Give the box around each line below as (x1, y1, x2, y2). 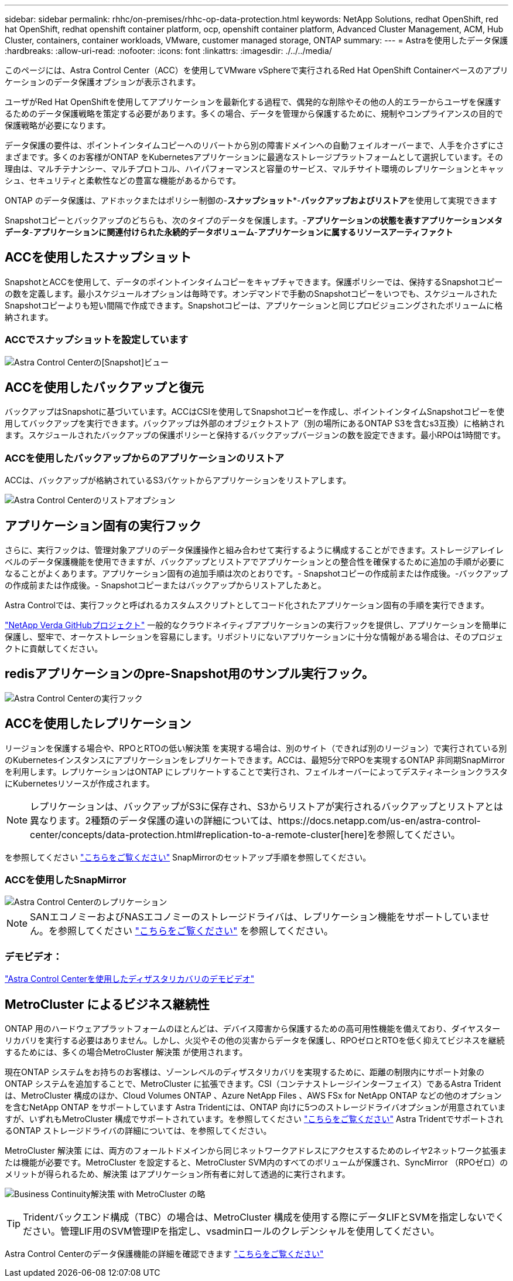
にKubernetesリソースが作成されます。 (5, 778, 155, 788)
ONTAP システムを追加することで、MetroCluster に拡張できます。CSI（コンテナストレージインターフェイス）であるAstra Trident (5, 1079, 501, 1089)
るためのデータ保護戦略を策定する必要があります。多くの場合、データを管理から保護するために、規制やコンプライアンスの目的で (5, 109, 503, 118)
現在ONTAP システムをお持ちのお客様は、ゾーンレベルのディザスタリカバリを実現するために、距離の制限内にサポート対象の (5, 1067, 484, 1077)
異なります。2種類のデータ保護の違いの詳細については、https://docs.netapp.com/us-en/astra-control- (30, 814, 481, 826)
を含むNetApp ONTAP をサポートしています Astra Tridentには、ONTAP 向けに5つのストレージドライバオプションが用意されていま (5, 1102, 506, 1113)
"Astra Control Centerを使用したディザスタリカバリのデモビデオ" (5, 974, 255, 984)
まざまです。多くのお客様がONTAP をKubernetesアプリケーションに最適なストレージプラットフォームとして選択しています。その (5, 152, 503, 162)
